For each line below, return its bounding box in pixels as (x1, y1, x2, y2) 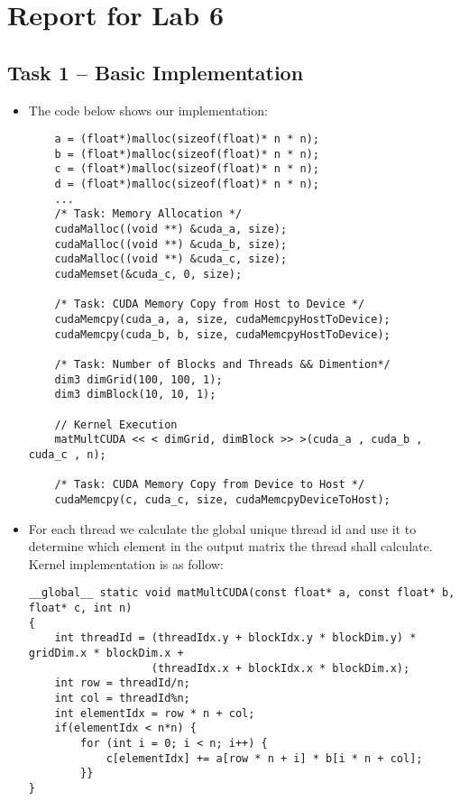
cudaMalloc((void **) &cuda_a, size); (54, 223, 288, 236)
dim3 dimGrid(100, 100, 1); (54, 373, 223, 386)
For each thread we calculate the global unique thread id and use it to (28, 519, 417, 538)
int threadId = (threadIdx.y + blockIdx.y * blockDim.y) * (54, 631, 417, 645)
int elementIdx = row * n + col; (54, 706, 255, 720)
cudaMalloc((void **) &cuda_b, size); (54, 237, 288, 251)
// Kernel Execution (54, 418, 178, 431)
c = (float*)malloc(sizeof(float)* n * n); (54, 162, 319, 176)
